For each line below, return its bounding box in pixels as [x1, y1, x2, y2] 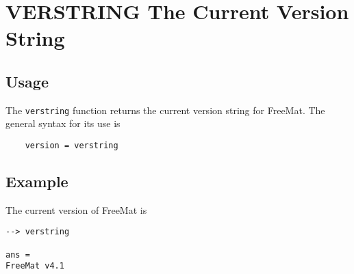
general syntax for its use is [5, 116, 121, 131]
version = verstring [25, 141, 118, 151]
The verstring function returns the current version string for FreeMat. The [5, 102, 325, 117]
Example [5, 171, 68, 192]
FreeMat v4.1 [5, 261, 64, 271]
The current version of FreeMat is [5, 202, 147, 217]
